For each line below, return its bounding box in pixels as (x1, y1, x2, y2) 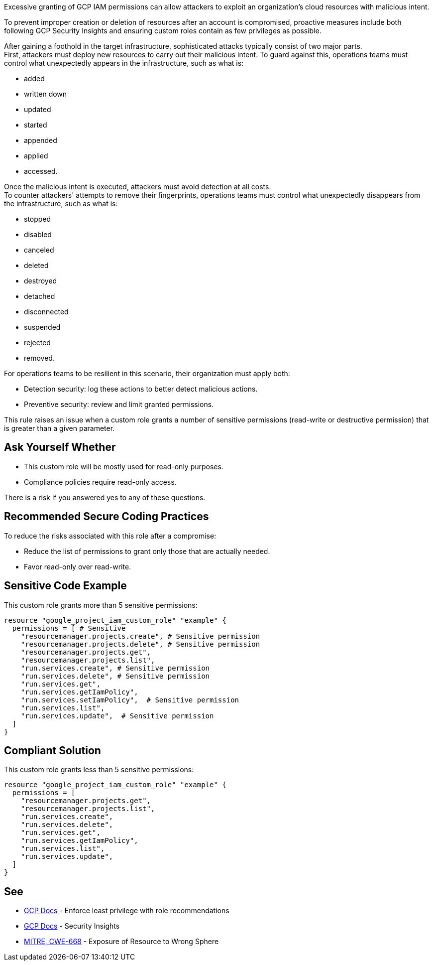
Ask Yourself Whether (4, 441, 116, 454)
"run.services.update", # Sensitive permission (20, 711, 214, 720)
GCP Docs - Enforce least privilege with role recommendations (24, 906, 229, 915)
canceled (24, 246, 54, 254)
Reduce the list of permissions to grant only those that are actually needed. (24, 547, 270, 555)
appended (24, 136, 57, 144)
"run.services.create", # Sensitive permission (20, 664, 210, 672)
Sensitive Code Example (4, 579, 127, 592)
